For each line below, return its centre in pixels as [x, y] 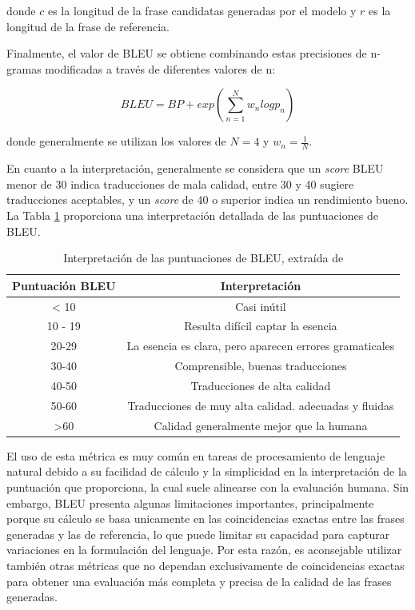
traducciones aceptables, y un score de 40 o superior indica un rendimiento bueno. [207, 199]
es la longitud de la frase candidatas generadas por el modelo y [202, 10]
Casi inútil [261, 306]
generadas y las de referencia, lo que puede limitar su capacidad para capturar [198, 534]
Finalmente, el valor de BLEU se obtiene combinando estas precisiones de [187, 53]
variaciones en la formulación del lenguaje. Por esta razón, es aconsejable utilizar [204, 550]
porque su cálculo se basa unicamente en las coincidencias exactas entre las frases [206, 518]
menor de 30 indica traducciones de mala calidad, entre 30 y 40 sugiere [180, 183]
